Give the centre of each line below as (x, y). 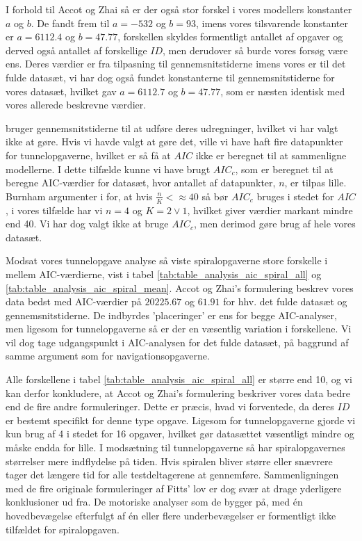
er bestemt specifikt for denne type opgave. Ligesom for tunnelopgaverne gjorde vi (181, 420)
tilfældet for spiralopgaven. (63, 529)
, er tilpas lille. (315, 183)
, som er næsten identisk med (283, 91)
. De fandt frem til (70, 23)
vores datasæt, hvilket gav (61, 91)
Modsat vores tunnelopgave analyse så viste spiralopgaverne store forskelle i (167, 260)
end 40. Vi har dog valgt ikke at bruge (87, 224)
